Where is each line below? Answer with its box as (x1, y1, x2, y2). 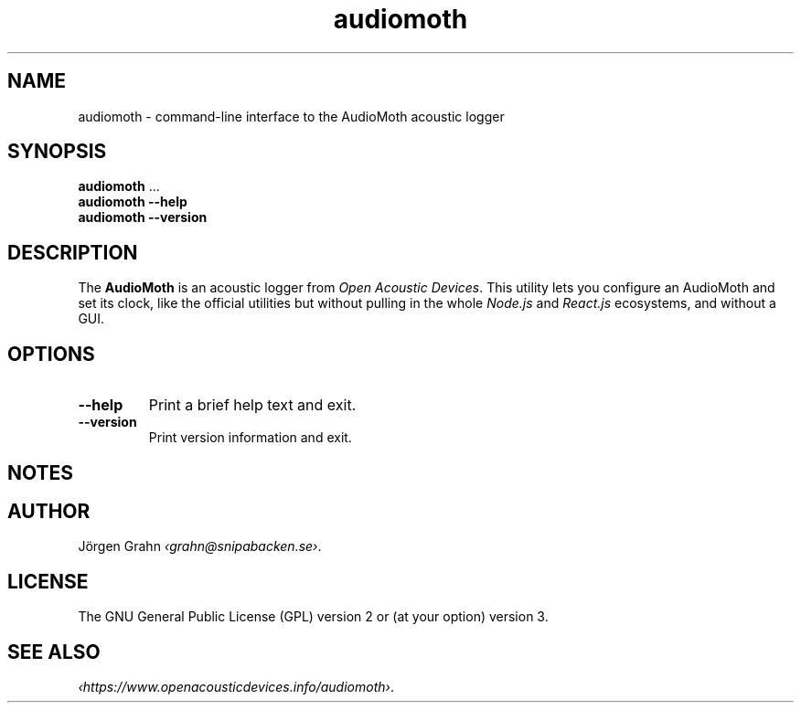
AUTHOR (7, 499, 91, 523)
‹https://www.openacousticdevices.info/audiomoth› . (78, 679, 394, 695)
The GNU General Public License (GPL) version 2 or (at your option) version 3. (78, 609, 549, 625)
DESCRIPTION (7, 240, 138, 264)
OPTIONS (7, 342, 95, 366)
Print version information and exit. (148, 429, 352, 446)
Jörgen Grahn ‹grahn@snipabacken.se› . (78, 538, 322, 555)
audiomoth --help (78, 194, 187, 210)
